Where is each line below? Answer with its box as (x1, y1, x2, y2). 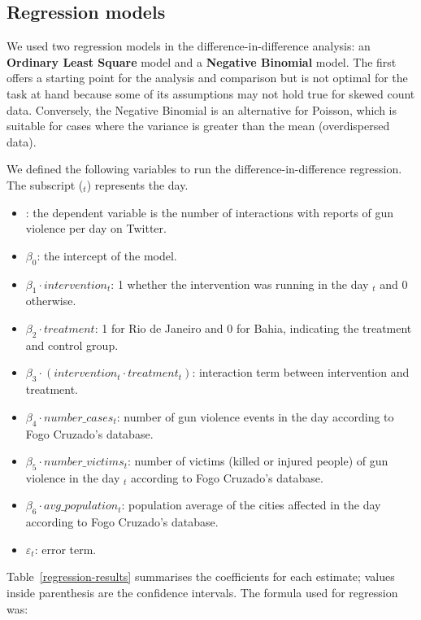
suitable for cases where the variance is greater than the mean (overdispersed (7, 117, 390, 134)
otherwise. (25, 292, 76, 309)
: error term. (34, 540, 97, 557)
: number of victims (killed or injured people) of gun (128, 452, 388, 469)
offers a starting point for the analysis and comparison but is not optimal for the (7, 69, 408, 86)
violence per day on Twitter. (25, 220, 167, 237)
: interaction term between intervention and (192, 364, 410, 381)
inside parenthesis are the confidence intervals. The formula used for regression (7, 584, 398, 601)
